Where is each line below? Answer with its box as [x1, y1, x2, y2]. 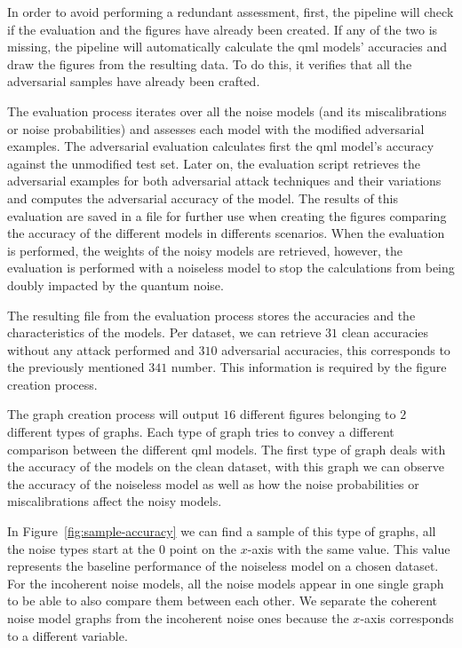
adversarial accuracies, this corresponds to [221, 340, 450, 359]
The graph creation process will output [7, 405, 219, 423]
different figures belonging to [240, 405, 396, 423]
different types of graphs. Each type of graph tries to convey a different [7, 423, 394, 441]
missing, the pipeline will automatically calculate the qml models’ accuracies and [7, 37, 448, 56]
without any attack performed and [7, 340, 195, 359]
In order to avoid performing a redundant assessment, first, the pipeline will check [7, 3, 454, 20]
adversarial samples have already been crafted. [7, 72, 260, 91]
